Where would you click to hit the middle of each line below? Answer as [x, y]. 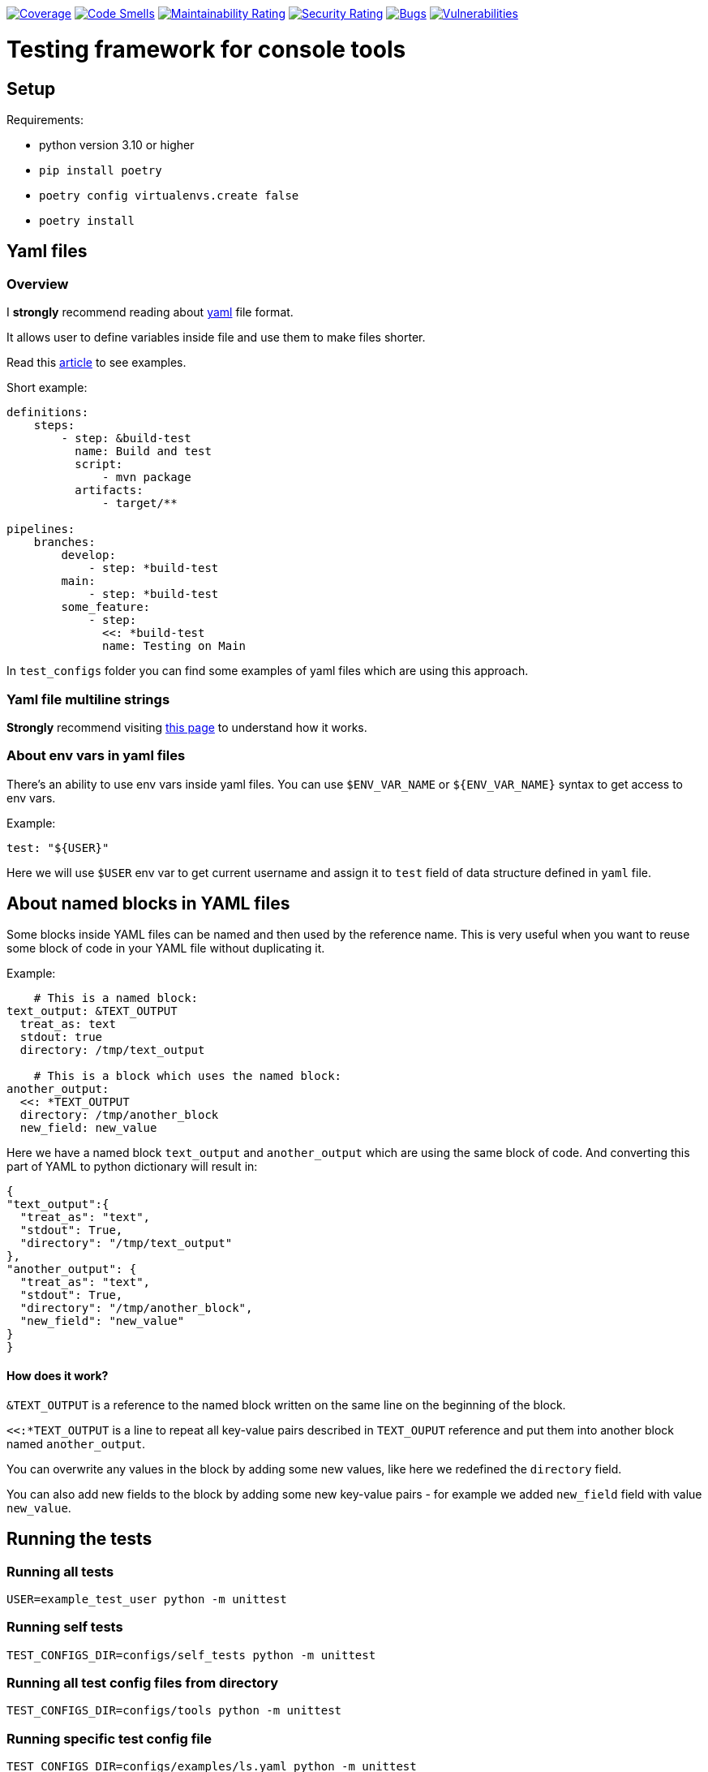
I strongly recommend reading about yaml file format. [150, 312]
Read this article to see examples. [97, 363]
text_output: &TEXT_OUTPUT [92, 1011]
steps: [54, 426]
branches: [64, 542]
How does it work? [58, 1376]
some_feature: [106, 607]
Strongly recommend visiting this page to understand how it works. [187, 727]
